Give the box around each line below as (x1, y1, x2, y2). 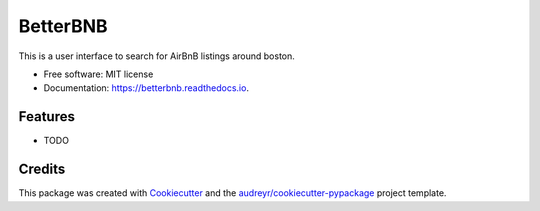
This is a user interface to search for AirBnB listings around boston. (18, 50, 295, 62)
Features (18, 108, 75, 125)
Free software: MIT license (43, 68, 154, 80)
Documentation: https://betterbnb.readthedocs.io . (43, 82, 250, 94)
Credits (18, 161, 66, 178)
